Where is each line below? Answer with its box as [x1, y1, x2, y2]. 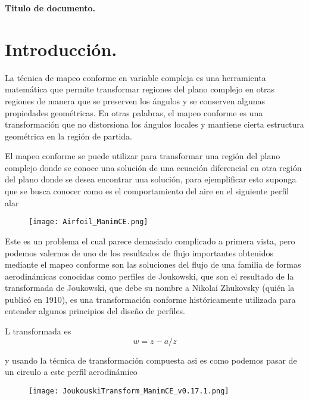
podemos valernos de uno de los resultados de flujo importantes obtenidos [5, 246, 273, 259]
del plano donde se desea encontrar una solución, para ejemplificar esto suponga [5, 173, 296, 185]
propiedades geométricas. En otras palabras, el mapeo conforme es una [5, 106, 263, 119]
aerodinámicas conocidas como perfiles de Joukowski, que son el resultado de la [5, 269, 294, 282]
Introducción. [5, 36, 117, 61]
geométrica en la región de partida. [5, 129, 133, 142]
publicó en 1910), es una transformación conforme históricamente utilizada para [5, 293, 296, 305]
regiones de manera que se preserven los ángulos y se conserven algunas [5, 94, 266, 107]
